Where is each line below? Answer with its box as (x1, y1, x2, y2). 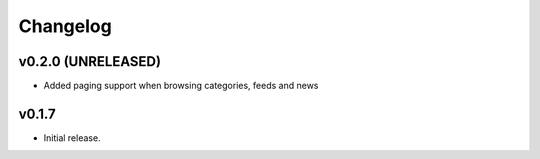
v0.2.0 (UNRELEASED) (18, 53, 162, 70)
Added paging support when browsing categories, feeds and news (43, 80, 319, 92)
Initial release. (43, 131, 101, 144)
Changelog (18, 15, 112, 37)
